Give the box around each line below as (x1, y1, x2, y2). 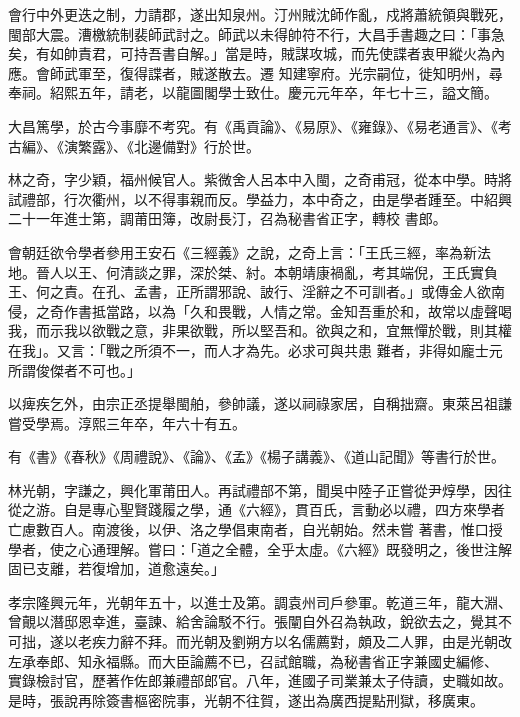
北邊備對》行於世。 (133, 135, 260, 156)
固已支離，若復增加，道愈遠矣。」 (8, 558, 225, 579)
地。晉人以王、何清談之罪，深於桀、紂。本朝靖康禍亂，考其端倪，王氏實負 (8, 261, 498, 282)
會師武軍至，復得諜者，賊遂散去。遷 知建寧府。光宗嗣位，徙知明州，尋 (35, 62, 503, 83)
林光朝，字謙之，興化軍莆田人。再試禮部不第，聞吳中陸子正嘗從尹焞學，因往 (8, 479, 512, 500)
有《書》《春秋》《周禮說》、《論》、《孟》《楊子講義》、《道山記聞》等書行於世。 (8, 446, 505, 467)
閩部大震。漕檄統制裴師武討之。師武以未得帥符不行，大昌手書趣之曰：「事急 (8, 23, 505, 44)
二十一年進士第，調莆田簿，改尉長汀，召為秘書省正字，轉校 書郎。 (8, 208, 447, 229)
